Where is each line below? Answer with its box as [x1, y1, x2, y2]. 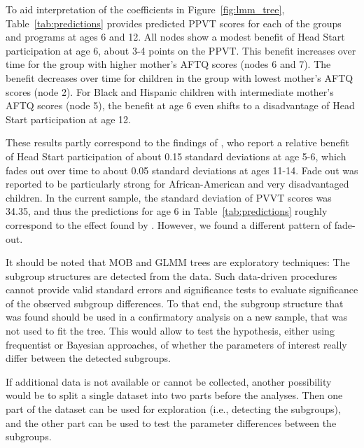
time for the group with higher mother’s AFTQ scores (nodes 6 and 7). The [6, 57, 331, 71]
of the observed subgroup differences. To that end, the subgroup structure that [6, 295, 344, 310]
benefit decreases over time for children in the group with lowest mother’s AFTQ [6, 70, 353, 85]
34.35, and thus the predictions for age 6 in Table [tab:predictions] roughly [6, 204, 328, 218]
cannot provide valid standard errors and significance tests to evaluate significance [6, 282, 358, 297]
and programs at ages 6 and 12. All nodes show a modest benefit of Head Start [6, 29, 345, 44]
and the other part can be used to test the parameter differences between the [6, 415, 337, 430]
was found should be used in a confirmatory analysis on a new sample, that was [6, 309, 348, 324]
